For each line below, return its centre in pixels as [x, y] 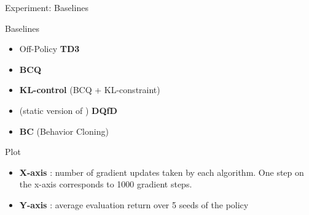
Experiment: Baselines [47, 7]
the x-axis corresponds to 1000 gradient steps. [106, 184]
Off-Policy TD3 [49, 49]
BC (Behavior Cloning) [64, 131]
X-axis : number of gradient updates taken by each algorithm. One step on [162, 172]
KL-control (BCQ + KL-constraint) [90, 90]
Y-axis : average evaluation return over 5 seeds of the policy [134, 204]
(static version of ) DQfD [68, 110]
